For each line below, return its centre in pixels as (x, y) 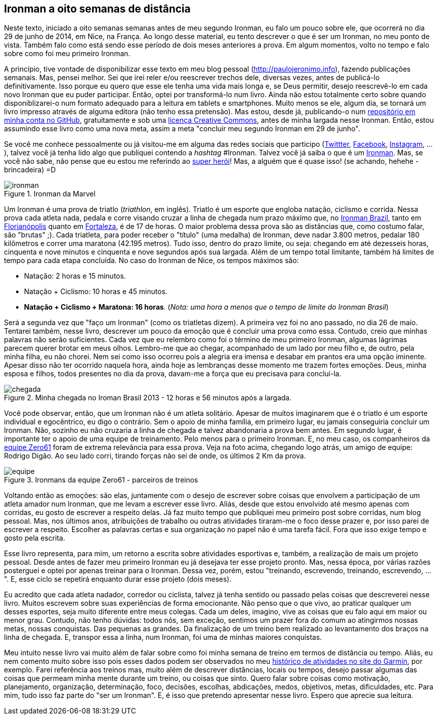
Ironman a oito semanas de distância (97, 9)
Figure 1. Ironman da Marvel (50, 194)
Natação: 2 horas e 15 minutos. (75, 276)
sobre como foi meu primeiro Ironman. (67, 54)
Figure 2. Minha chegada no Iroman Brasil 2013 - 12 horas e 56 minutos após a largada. (148, 398)
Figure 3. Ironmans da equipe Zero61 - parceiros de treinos (101, 480)
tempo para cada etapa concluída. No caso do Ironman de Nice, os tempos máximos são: (151, 261)
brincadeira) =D (30, 170)
